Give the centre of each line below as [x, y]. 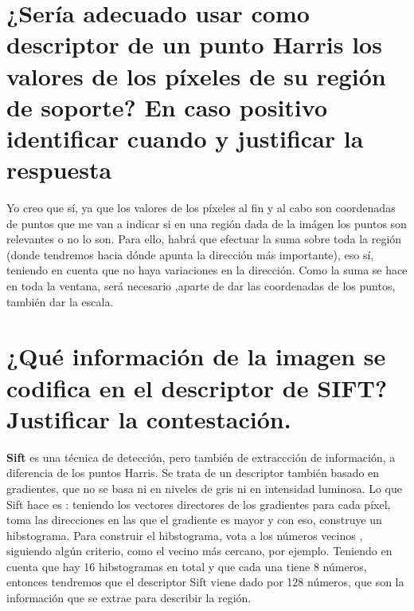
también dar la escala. [60, 301]
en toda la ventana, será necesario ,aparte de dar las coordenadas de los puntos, [201, 286]
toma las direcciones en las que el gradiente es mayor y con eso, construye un [194, 520]
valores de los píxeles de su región [196, 75]
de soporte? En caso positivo [167, 106]
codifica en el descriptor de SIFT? [197, 387]
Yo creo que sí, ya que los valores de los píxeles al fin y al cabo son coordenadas [201, 208]
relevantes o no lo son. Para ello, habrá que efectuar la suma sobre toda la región [204, 239]
